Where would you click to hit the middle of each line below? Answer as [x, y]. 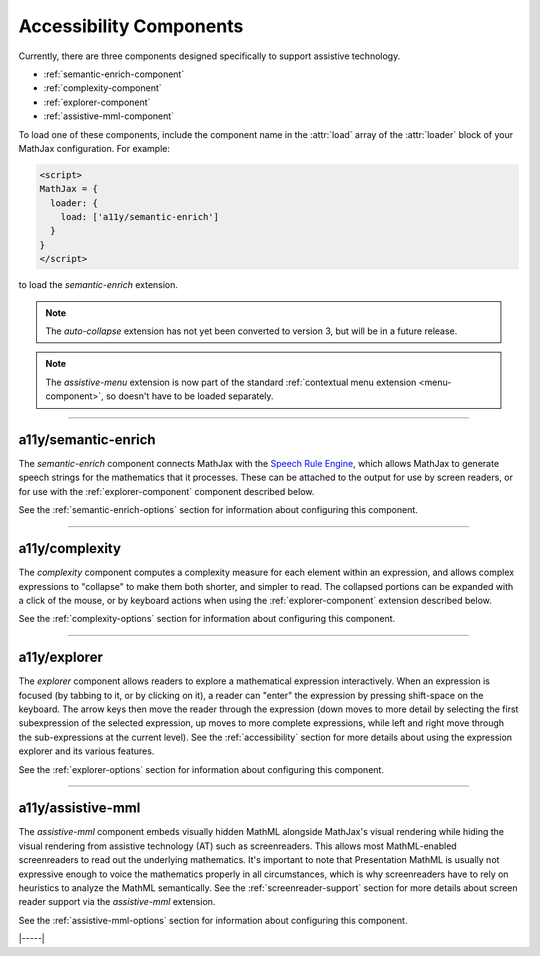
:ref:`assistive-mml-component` [109, 116]
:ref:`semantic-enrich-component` [114, 74]
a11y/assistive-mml [79, 808]
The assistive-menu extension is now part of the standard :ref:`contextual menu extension [231, 382]
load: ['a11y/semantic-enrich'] [140, 217]
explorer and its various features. [86, 751]
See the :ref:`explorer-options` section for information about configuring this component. [201, 769]
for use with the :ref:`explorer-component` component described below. [166, 491]
